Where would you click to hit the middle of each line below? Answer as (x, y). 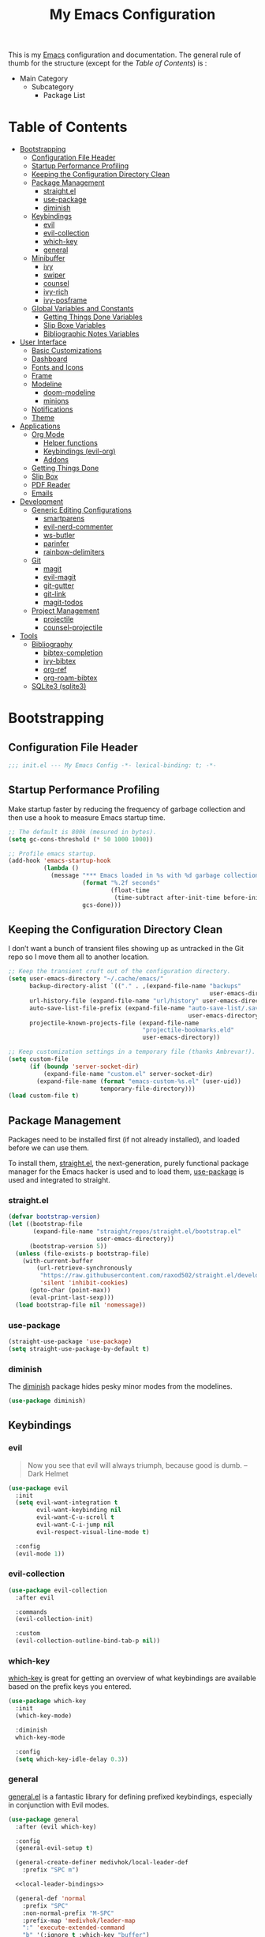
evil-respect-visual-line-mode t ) (93, 1532)
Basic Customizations (67, 351)
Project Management (65, 611)
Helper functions (71, 443)
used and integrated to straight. (59, 1180)
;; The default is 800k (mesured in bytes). (82, 832)
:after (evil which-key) (56, 1826)
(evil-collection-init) (54, 1619)
